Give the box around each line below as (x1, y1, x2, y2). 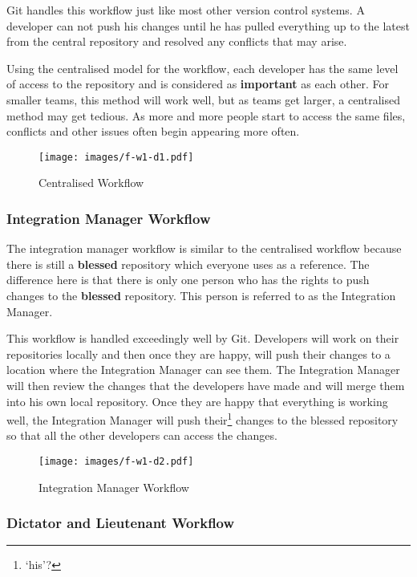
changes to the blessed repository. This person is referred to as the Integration (6, 287, 396, 303)
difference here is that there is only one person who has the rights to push (6, 271, 370, 288)
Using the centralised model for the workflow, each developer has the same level (6, 59, 399, 76)
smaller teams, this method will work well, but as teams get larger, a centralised (6, 91, 400, 108)
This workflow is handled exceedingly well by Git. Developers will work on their (6, 330, 399, 347)
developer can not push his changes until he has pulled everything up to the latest (6, 17, 410, 34)
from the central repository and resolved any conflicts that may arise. (6, 33, 347, 50)
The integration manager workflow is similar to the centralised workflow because (6, 240, 402, 257)
